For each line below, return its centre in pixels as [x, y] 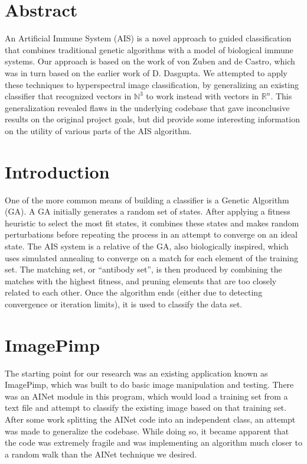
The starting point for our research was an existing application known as [136, 373]
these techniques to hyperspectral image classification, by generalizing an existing [152, 84]
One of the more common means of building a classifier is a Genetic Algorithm [147, 199]
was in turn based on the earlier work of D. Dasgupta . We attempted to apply [146, 72]
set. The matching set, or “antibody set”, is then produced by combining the [143, 269]
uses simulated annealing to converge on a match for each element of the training [151, 257]
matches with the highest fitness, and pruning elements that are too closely [141, 280]
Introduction [57, 171]
